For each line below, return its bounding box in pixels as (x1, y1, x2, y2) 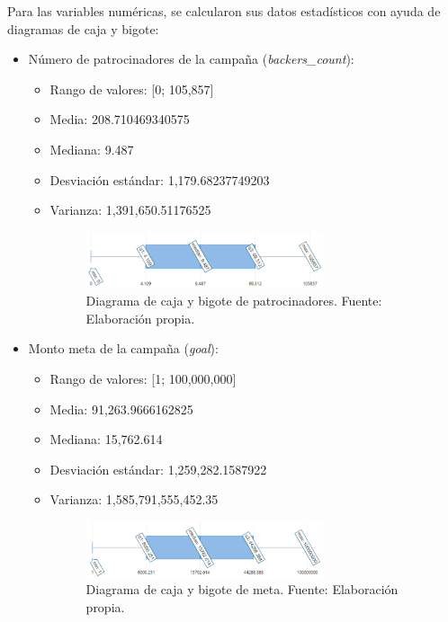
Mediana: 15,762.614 (49, 430, 163, 449)
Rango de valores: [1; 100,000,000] (49, 369, 237, 387)
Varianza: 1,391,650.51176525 (49, 200, 211, 219)
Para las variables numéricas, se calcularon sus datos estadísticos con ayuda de (7, 2, 441, 20)
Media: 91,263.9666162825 (49, 399, 193, 418)
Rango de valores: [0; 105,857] (49, 79, 214, 98)
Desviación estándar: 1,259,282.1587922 (49, 459, 267, 478)
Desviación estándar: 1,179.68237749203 (49, 170, 270, 189)
